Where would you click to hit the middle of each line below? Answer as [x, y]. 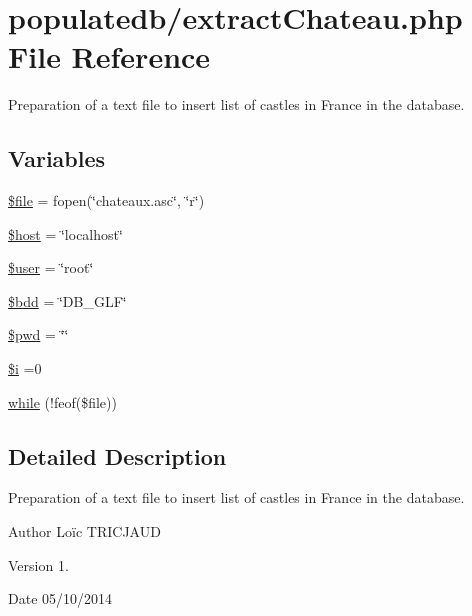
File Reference [109, 56]
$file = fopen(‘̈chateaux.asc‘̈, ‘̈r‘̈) [106, 200]
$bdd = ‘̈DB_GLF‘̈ [67, 300]
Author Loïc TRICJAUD [84, 531]
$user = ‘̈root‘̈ [51, 267]
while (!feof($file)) [62, 401]
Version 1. [38, 564]
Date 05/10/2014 [60, 598]
